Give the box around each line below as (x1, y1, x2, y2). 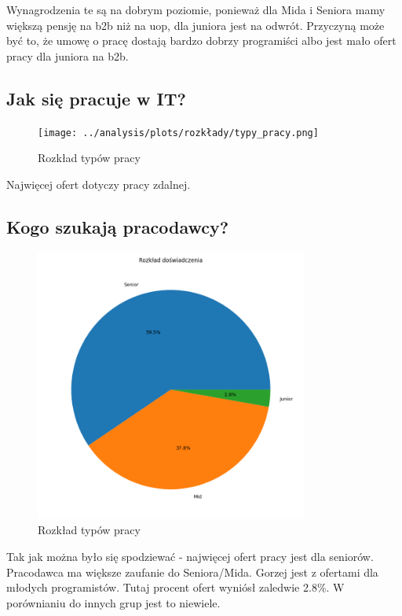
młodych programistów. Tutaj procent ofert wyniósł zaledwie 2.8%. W (6, 579, 345, 596)
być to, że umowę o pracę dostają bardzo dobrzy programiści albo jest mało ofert (6, 32, 397, 49)
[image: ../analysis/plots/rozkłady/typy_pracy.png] (38, 127, 319, 138)
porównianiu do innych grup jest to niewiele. (6, 594, 221, 610)
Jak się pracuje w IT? (6, 86, 186, 110)
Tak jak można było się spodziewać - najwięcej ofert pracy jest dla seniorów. (6, 548, 374, 564)
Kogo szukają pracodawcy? (6, 214, 229, 238)
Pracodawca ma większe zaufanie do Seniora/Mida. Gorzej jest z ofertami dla (6, 563, 378, 580)
